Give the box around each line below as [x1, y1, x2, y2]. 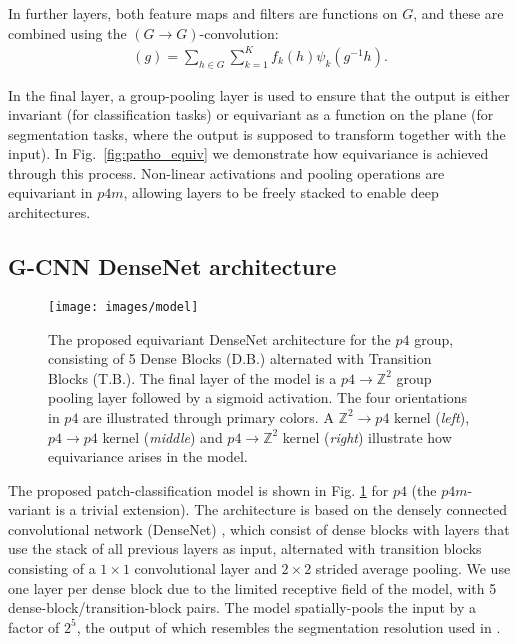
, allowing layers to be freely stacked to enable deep [123, 182, 439, 203]
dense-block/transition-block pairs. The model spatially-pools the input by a [8, 597, 476, 618]
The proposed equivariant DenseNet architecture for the [48, 328, 391, 349]
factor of [8, 616, 60, 637]
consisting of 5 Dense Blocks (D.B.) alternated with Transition [48, 348, 432, 369]
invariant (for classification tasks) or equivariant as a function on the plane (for [8, 104, 494, 125]
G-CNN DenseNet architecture [8, 251, 337, 282]
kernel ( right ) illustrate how [282, 426, 452, 447]
